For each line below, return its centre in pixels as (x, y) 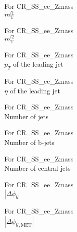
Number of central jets (38, 168)
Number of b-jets (29, 142)
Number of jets (26, 116)
